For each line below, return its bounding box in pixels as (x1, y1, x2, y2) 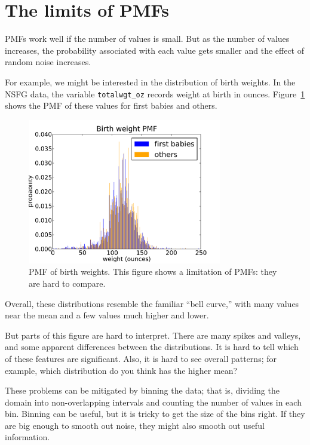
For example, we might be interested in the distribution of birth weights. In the (5, 75, 296, 88)
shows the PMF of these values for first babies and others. (5, 99, 217, 112)
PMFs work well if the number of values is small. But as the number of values (5, 32, 290, 45)
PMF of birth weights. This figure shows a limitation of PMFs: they (29, 265, 277, 278)
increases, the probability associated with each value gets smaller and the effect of (5, 44, 305, 56)
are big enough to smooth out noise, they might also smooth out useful (5, 419, 265, 431)
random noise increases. (5, 56, 91, 68)
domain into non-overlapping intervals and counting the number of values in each (5, 395, 302, 408)
